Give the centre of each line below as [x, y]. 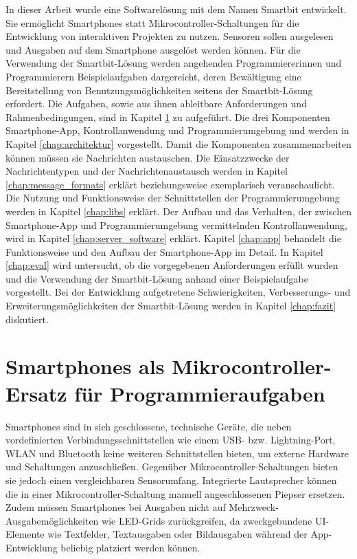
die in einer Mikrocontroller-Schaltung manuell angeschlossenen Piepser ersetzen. [175, 493]
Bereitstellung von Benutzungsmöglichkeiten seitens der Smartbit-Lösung [159, 90]
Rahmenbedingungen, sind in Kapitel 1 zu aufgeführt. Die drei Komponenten [168, 117]
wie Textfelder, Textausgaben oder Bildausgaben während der [177, 534]
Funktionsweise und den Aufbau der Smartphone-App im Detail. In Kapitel [164, 251]
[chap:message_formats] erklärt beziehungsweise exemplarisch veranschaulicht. [170, 184]
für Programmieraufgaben [200, 393]
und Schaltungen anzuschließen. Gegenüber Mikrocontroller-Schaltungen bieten [172, 467]
